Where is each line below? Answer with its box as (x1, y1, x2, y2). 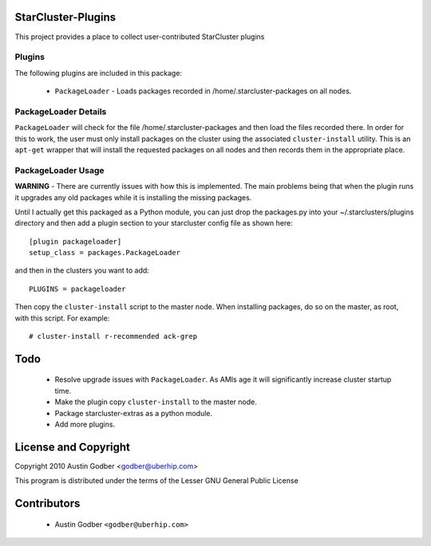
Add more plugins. (54, 419, 116, 429)
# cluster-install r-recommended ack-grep (29, 332, 198, 341)
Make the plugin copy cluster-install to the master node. (54, 397, 257, 407)
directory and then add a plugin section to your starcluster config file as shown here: (14, 218, 293, 228)
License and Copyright (14, 440, 131, 454)
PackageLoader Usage (14, 164, 105, 175)
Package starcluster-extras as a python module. (54, 408, 213, 418)
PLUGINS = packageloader (29, 284, 126, 293)
